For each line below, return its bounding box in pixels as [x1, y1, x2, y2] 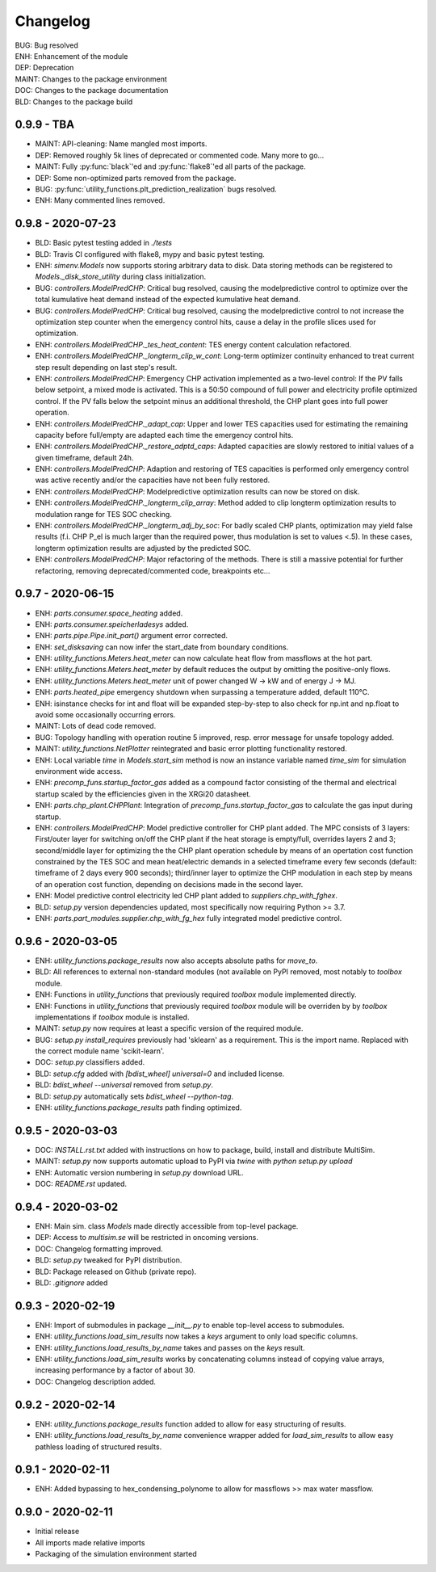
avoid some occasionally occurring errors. [35, 710, 176, 720]
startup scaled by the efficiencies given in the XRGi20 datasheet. [35, 788, 252, 799]
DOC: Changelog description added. [35, 1377, 157, 1386]
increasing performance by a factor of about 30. [35, 1365, 195, 1375]
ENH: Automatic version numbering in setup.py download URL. [35, 1167, 244, 1177]
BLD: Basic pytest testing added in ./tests [35, 238, 173, 248]
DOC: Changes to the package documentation [15, 86, 169, 95]
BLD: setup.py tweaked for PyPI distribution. [35, 1255, 182, 1265]
